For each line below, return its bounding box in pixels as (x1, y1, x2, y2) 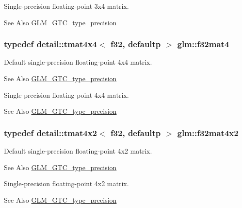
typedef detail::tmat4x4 (4, 38, 97, 50)
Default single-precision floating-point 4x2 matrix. (4, 146, 152, 156)
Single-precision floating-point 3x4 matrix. (4, 1, 129, 11)
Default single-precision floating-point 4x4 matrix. (4, 57, 152, 67)
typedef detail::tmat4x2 (4, 126, 97, 139)
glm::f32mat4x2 (177, 126, 239, 139)
